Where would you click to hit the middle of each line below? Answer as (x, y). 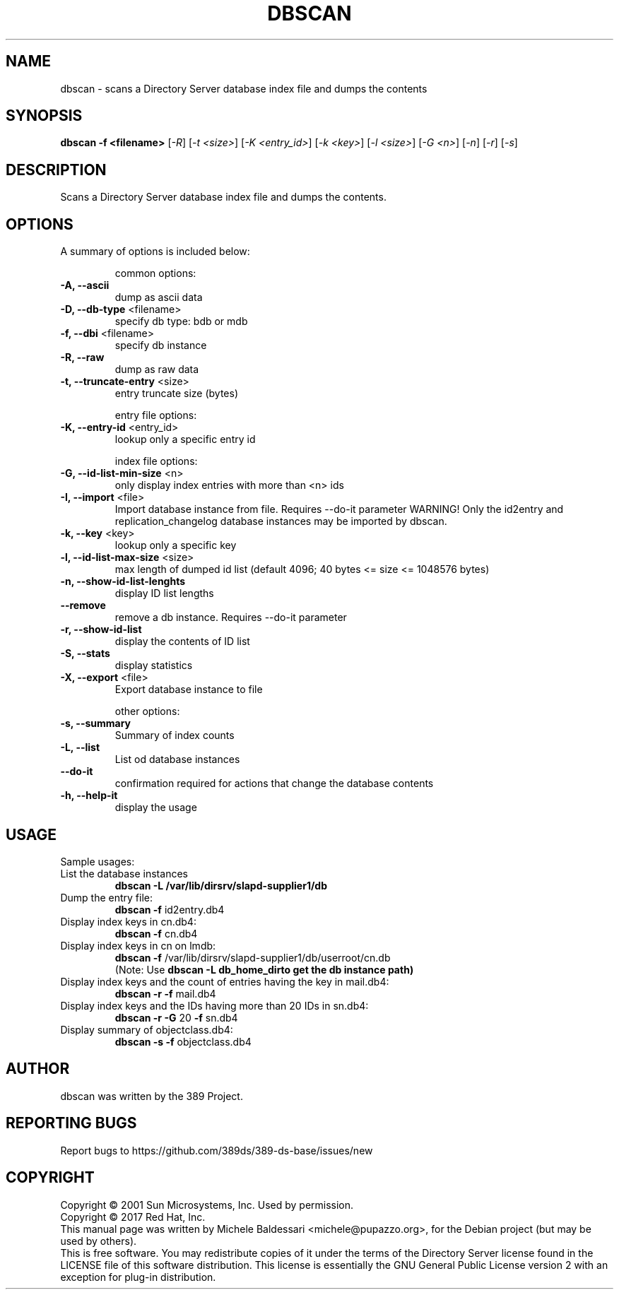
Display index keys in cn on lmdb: (138, 945)
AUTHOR (38, 1069)
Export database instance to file (189, 690)
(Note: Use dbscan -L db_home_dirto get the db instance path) (264, 969)
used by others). (99, 1241)
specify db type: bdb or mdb (181, 321)
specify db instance (161, 345)
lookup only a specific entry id (185, 439)
